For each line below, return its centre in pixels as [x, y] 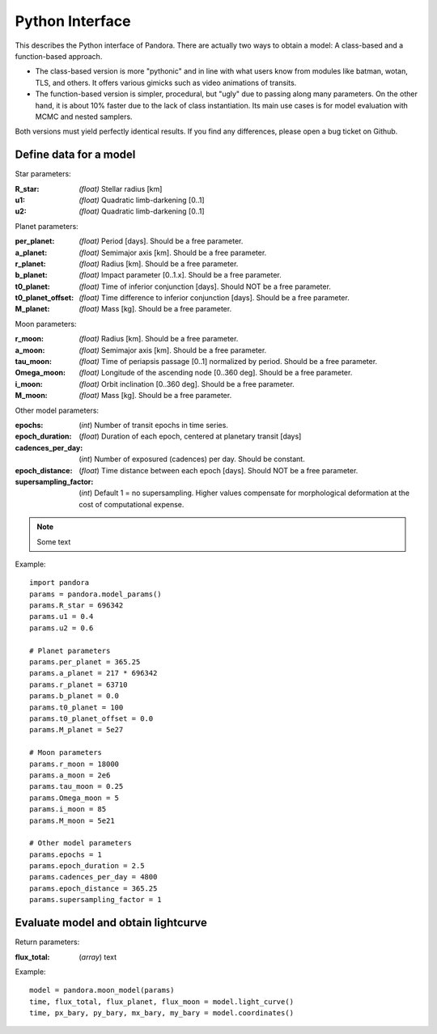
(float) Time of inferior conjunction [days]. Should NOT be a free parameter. [205, 286]
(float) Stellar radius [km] [121, 189]
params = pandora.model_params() [95, 594]
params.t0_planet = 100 [76, 707]
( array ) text [98, 957]
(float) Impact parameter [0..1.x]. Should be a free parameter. [180, 275]
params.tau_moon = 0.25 [76, 786]
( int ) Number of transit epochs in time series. [153, 425]
